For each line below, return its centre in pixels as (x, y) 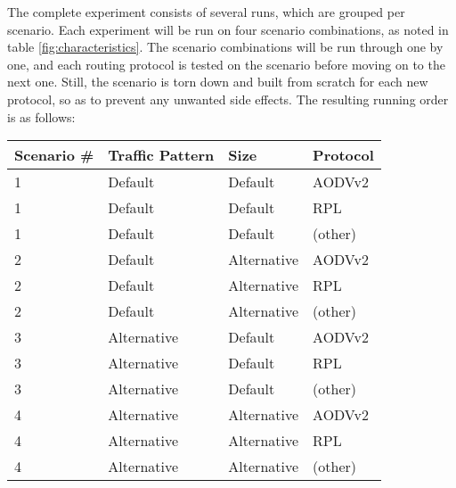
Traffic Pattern (161, 155)
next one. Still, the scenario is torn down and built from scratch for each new (218, 82)
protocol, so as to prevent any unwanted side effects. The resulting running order (228, 99)
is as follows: (41, 116)
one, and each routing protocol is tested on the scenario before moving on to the (226, 64)
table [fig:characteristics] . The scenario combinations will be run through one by (225, 47)
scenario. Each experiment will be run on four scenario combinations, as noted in (228, 29)
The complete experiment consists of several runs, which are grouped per (206, 12)
